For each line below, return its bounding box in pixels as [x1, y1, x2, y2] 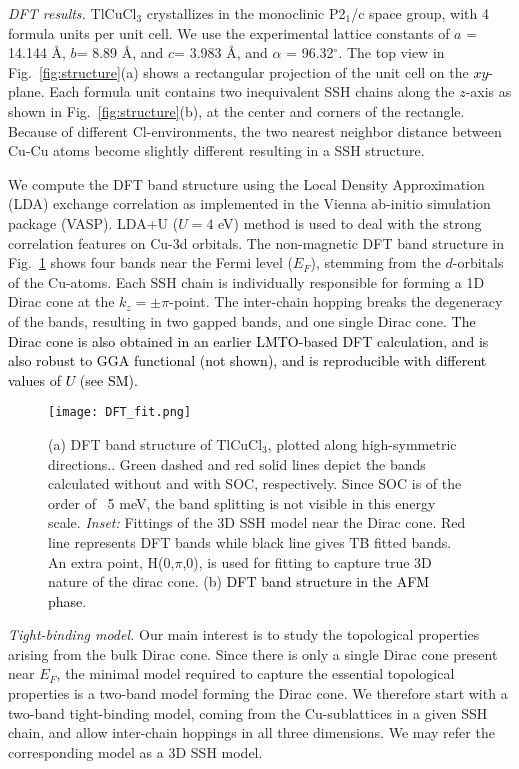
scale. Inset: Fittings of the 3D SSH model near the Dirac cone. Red [48, 512, 466, 533]
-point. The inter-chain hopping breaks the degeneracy [169, 291, 503, 312]
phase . [48, 590, 87, 611]
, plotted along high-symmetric [267, 433, 457, 454]
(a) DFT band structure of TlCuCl [48, 433, 263, 454]
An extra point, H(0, [48, 551, 175, 572]
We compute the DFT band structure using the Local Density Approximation [8, 173, 485, 194]
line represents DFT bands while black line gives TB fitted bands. [48, 531, 452, 552]
